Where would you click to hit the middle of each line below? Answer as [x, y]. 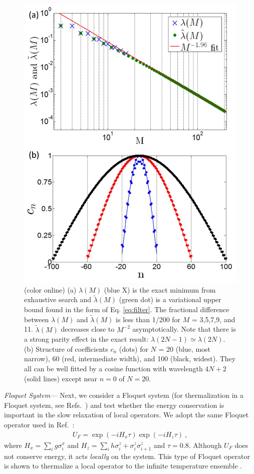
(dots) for [134, 348]
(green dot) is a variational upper [170, 299]
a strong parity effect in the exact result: [86, 339]
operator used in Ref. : [39, 424]
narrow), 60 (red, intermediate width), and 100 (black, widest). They [130, 359]
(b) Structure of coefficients [66, 348]
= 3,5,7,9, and [213, 319]
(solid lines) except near [61, 378]
